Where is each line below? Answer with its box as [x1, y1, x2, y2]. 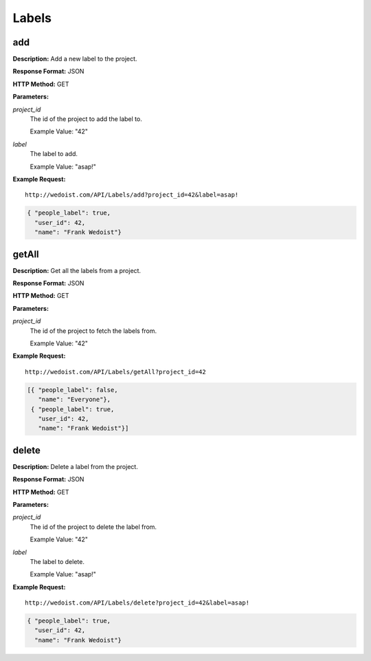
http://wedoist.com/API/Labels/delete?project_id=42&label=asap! [25, 599, 250, 607]
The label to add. [30, 150, 78, 158]
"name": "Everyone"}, [38, 395, 111, 404]
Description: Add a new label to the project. [12, 55, 137, 63]
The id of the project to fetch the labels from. [30, 327, 157, 335]
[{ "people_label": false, [27, 386, 118, 393]
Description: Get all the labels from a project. [12, 266, 141, 274]
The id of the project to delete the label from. [30, 523, 157, 531]
